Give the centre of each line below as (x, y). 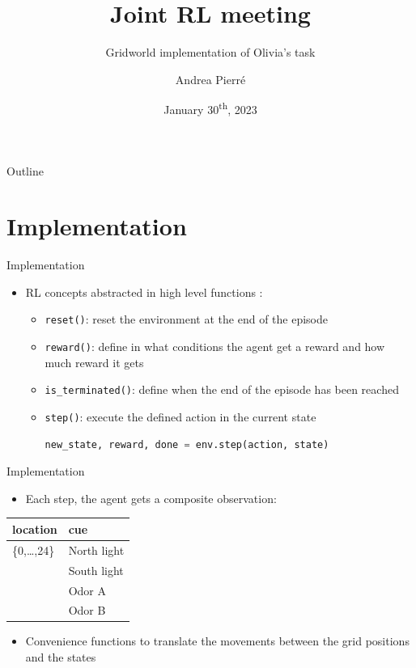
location (35, 528)
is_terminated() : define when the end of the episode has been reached (222, 389)
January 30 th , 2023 (210, 108)
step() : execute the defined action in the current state (180, 417)
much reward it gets (94, 362)
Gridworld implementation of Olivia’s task (210, 52)
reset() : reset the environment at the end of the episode (186, 319)
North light (96, 550)
